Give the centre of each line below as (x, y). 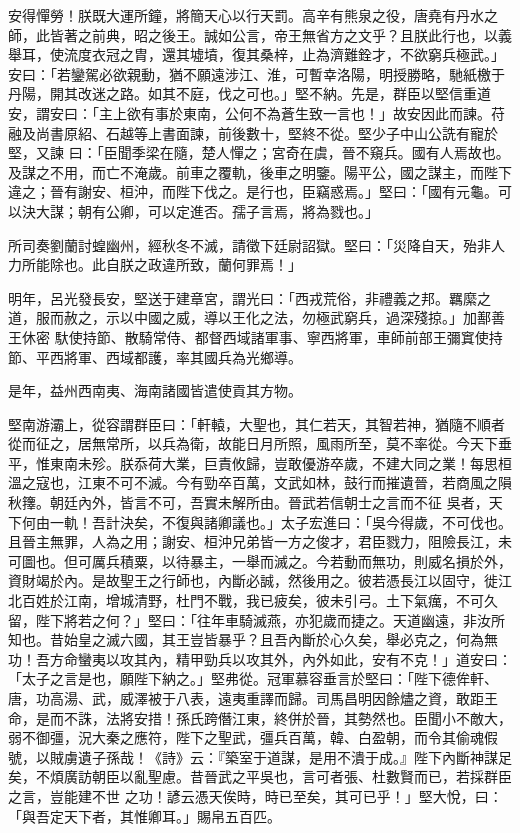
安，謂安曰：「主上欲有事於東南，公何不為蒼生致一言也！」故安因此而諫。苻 (256, 112)
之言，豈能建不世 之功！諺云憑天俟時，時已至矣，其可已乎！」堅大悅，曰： (255, 795)
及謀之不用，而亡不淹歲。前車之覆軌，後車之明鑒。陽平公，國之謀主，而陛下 (260, 171)
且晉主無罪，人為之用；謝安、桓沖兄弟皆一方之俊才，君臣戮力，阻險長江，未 (260, 541)
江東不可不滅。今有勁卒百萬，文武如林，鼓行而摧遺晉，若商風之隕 (294, 482)
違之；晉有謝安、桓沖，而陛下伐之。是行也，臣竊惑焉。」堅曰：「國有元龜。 (253, 191)
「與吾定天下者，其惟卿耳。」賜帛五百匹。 (144, 815)
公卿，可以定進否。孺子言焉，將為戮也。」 (242, 210)
